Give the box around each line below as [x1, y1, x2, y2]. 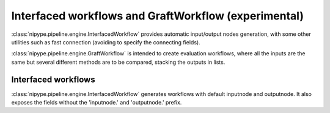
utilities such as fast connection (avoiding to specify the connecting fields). [11, 38, 201, 46]
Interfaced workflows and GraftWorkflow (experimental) [11, 9, 304, 22]
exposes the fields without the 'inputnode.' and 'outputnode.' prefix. [11, 99, 182, 106]
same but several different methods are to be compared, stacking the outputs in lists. [11, 58, 226, 66]
